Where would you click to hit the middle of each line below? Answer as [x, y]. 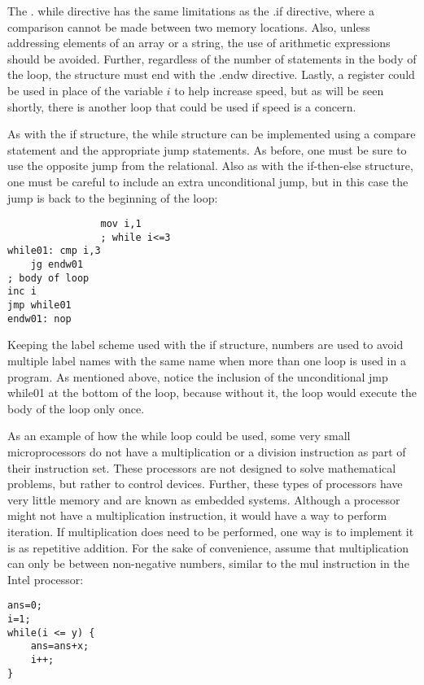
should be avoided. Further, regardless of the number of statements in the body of [212, 58]
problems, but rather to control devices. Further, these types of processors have [205, 484]
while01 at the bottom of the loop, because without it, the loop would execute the [212, 393]
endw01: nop [39, 319]
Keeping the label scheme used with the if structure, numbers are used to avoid [205, 345]
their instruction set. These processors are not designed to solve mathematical [202, 467]
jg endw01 [57, 265]
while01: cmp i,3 [54, 251]
